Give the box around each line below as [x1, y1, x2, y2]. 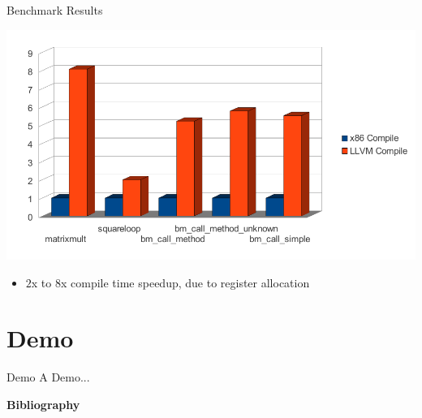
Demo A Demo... [6, 368, 90, 386]
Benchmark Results [6, 2, 103, 18]
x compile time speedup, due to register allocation [60, 274, 310, 291]
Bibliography [6, 395, 80, 412]
